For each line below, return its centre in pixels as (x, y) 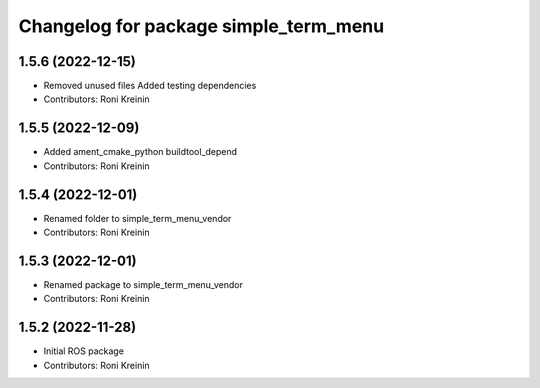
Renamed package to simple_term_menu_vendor (143, 284)
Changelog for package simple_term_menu (201, 26)
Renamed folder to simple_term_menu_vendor (137, 218)
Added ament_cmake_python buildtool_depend (140, 152)
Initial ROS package (84, 351)
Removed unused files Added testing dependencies (150, 86)
